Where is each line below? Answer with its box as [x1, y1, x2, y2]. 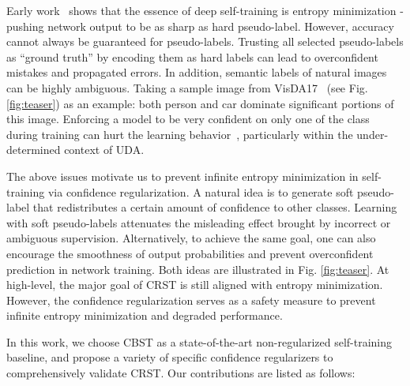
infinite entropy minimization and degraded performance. [6, 307, 283, 324]
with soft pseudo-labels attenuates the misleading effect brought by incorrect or [6, 214, 391, 230]
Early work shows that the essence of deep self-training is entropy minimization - [6, 2, 404, 18]
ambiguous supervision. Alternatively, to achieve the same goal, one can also [6, 230, 376, 246]
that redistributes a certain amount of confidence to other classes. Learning [32, 199, 397, 215]
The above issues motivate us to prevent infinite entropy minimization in [6, 167, 359, 184]
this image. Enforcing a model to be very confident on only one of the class [6, 111, 370, 127]
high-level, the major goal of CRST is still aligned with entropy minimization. [6, 276, 383, 293]
